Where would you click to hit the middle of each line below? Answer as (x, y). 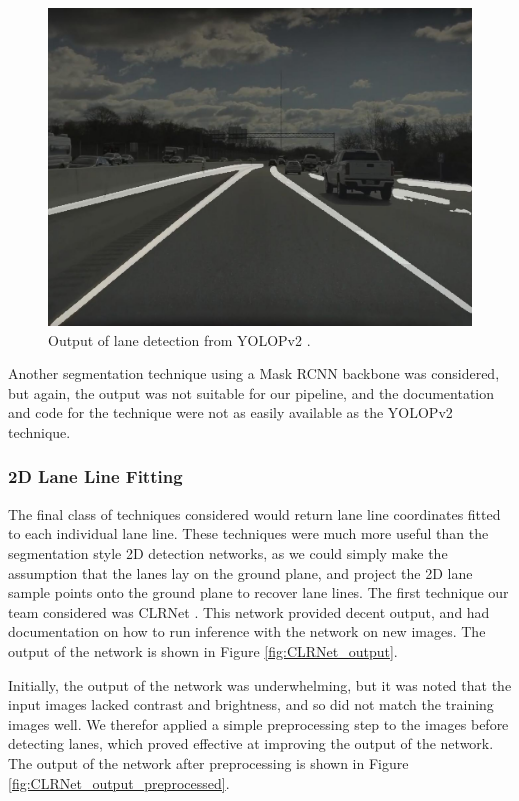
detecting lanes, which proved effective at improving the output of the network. (251, 743)
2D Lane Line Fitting (95, 476)
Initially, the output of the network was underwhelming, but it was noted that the (260, 684)
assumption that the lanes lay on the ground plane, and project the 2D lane (240, 572)
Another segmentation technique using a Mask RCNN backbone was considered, (254, 373)
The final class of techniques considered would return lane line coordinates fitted (254, 513)
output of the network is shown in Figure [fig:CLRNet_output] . (203, 650)
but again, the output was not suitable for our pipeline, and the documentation (251, 392)
